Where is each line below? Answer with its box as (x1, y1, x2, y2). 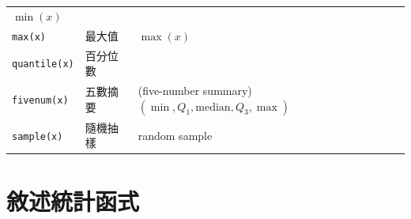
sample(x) (12, 130, 63, 142)
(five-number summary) (138, 81, 252, 98)
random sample (138, 126, 213, 143)
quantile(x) (12, 59, 74, 70)
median (195, 101, 231, 113)
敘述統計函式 (6, 184, 140, 217)
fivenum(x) (12, 94, 69, 106)
